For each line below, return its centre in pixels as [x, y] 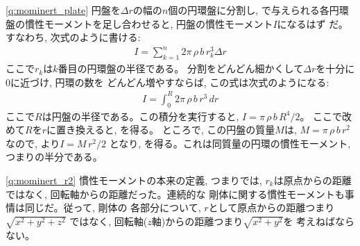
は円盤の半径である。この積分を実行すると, [140, 116]
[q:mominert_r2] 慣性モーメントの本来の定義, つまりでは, [134, 180]
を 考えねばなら [319, 221]
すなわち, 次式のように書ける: [73, 37]
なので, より [33, 143]
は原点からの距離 [312, 180]
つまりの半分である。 [54, 157]
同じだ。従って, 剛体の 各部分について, [113, 207]
